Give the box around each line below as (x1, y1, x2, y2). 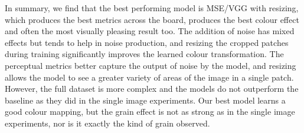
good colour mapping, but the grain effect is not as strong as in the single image (5, 105, 295, 118)
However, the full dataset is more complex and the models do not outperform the (5, 82, 299, 95)
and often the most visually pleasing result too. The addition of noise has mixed (5, 25, 295, 37)
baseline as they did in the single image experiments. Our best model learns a (5, 94, 286, 106)
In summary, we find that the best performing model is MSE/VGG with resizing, (5, 2, 299, 14)
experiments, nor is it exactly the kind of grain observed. (5, 117, 210, 129)
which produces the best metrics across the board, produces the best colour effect (5, 13, 299, 25)
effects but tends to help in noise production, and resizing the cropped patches (5, 36, 289, 48)
